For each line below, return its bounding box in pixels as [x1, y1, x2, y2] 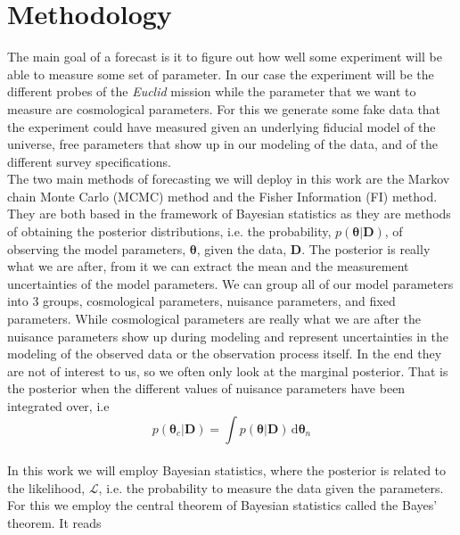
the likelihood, [7, 478, 86, 497]
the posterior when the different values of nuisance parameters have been [7, 379, 406, 398]
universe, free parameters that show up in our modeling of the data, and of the [7, 135, 439, 153]
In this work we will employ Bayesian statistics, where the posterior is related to [7, 461, 447, 480]
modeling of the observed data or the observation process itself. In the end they [7, 344, 442, 363]
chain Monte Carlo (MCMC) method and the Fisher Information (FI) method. [7, 186, 438, 205]
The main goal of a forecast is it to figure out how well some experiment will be [7, 47, 442, 66]
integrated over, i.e [7, 397, 110, 415]
